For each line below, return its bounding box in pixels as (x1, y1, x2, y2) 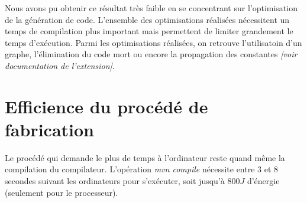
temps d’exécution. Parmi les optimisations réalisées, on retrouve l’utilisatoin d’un (5, 36, 302, 48)
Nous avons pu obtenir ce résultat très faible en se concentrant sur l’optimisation (5, 2, 298, 14)
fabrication (5, 117, 94, 141)
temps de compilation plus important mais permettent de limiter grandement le (5, 25, 293, 37)
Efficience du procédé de (5, 94, 208, 118)
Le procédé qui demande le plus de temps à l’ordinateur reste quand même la (5, 151, 285, 163)
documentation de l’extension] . (5, 59, 115, 71)
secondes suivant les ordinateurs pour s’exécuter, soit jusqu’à (5, 175, 225, 187)
